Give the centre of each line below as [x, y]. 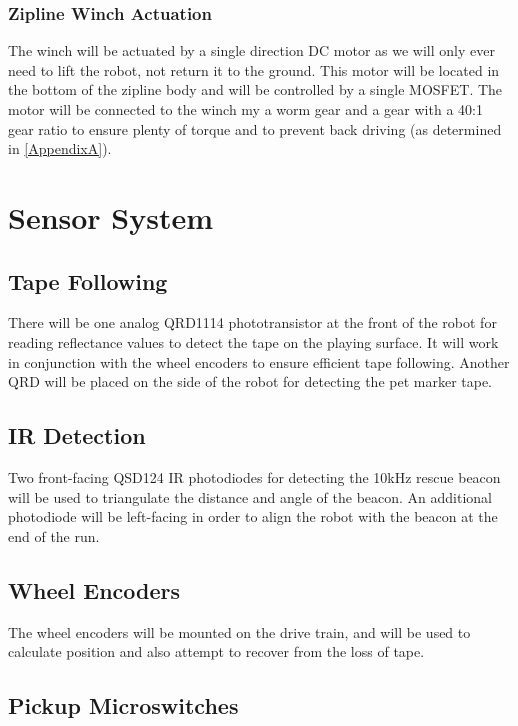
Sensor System [111, 216]
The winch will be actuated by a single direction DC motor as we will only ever [251, 50]
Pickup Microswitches [123, 705]
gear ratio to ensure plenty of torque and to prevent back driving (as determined [255, 128]
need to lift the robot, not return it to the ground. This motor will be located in [254, 69]
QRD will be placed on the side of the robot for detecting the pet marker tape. [250, 381]
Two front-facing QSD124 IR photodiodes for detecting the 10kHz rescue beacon [254, 476]
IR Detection [77, 435]
